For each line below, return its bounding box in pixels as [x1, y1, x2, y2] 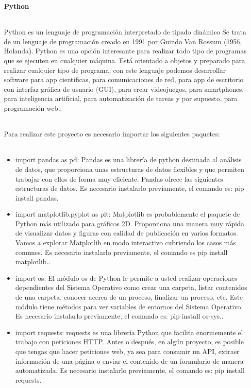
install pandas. [15, 192, 59, 202]
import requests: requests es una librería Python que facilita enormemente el [15, 327, 243, 337]
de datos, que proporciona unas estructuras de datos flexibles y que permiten [15, 164, 245, 174]
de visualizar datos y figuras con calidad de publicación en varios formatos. [15, 228, 238, 238]
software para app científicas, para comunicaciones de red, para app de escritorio [4, 74, 244, 84]
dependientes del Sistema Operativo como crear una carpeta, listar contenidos [15, 282, 247, 292]
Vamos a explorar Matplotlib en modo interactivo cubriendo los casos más [15, 237, 236, 248]
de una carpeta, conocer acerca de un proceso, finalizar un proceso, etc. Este [15, 292, 243, 302]
